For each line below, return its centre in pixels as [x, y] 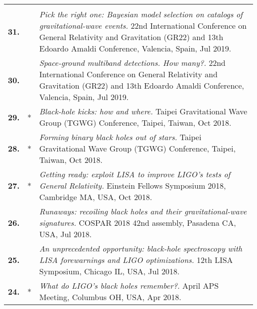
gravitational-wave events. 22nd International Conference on [143, 26]
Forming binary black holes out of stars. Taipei [120, 137]
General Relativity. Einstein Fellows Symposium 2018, [133, 185]
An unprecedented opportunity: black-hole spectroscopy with [141, 248]
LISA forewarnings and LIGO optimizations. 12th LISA [136, 260]
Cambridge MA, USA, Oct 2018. [96, 197]
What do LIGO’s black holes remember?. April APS [129, 285]
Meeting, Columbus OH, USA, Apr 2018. [110, 297]
